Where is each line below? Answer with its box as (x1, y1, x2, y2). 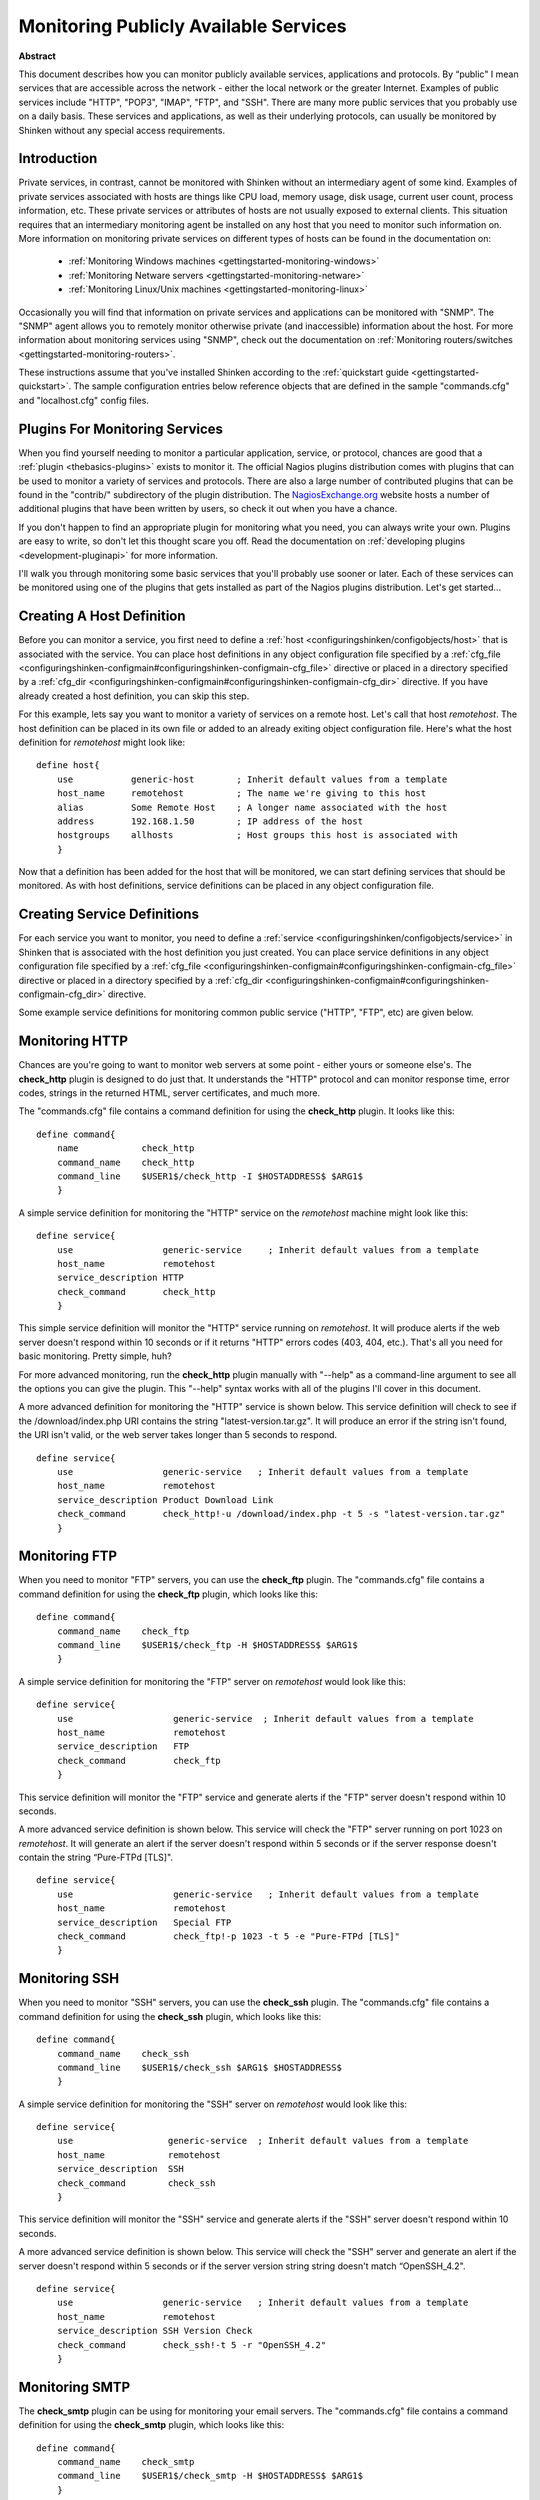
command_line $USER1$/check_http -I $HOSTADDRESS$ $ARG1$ (56, 1170, 364, 1182)
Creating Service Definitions (18, 906, 200, 923)
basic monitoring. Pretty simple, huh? (18, 1350, 172, 1362)
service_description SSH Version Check (56, 2325, 253, 2337)
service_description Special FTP (56, 1916, 232, 1928)
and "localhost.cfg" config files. (18, 394, 150, 406)
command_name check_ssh (56, 2048, 190, 2059)
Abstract (18, 50, 57, 62)
